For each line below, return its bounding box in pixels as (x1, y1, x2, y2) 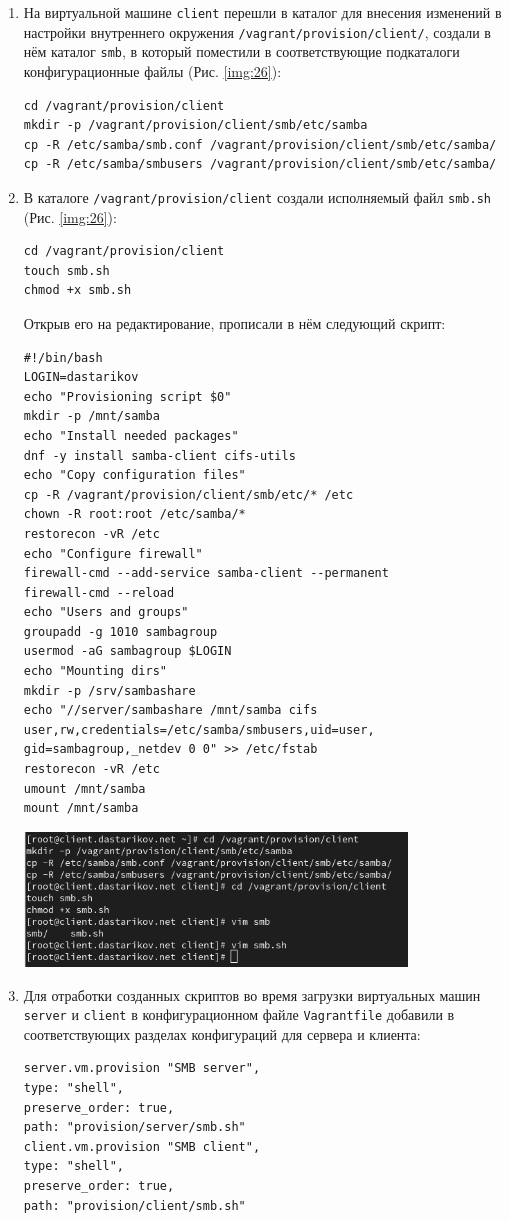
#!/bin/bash (23, 350, 103, 365)
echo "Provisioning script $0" (23, 389, 232, 404)
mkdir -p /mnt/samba (23, 409, 160, 424)
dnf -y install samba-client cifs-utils (23, 448, 296, 463)
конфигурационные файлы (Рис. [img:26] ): (23, 60, 282, 81)
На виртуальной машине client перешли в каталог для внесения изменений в (23, 2, 502, 22)
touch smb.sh (23, 263, 110, 278)
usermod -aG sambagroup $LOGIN (23, 644, 232, 659)
